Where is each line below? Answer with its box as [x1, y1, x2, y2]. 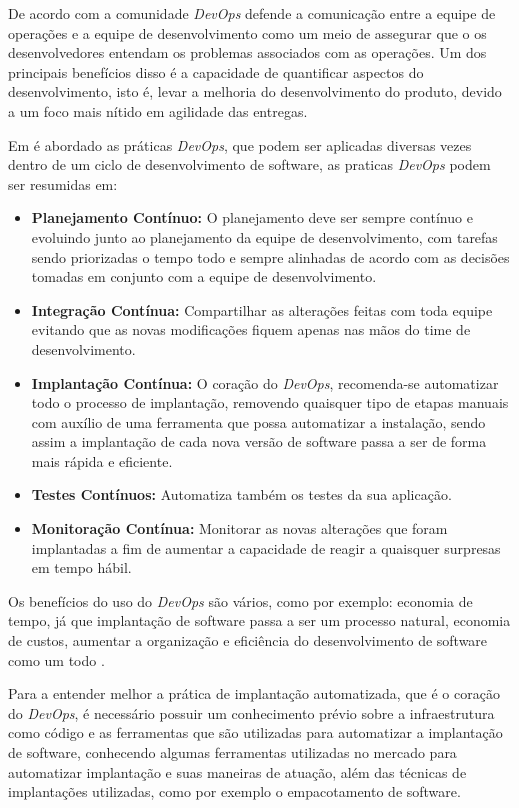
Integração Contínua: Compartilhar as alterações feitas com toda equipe [31, 299, 493, 320]
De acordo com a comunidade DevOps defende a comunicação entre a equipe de [8, 3, 496, 23]
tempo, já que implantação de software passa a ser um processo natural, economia [8, 610, 511, 631]
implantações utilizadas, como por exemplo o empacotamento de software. [8, 781, 461, 802]
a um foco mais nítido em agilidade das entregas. [8, 100, 308, 121]
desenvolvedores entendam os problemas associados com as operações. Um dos [8, 42, 487, 63]
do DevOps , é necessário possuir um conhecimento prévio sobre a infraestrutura [8, 702, 495, 723]
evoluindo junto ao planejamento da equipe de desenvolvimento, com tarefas [31, 226, 498, 247]
